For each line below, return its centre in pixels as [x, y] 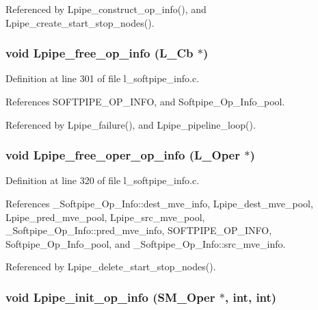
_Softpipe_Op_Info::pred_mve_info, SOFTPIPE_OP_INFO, [139, 230]
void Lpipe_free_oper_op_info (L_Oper [123, 155]
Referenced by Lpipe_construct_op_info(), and [106, 9]
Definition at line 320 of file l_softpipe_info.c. [103, 180]
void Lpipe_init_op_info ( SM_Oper [110, 297]
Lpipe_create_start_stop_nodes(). [80, 22]
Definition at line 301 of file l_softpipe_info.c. [103, 78]
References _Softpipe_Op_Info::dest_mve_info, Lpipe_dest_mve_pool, [159, 203]
